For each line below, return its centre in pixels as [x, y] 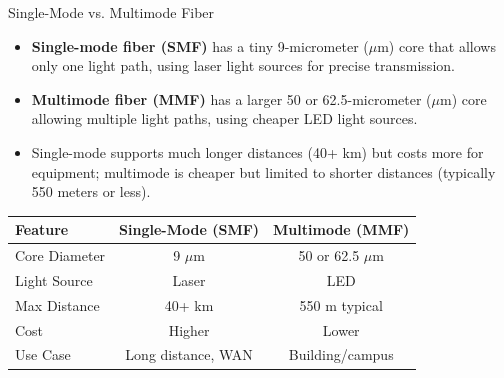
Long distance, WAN [189, 354]
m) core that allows [436, 45]
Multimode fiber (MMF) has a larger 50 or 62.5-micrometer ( [231, 98]
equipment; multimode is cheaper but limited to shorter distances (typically [263, 171]
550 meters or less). [91, 191]
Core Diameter [60, 255]
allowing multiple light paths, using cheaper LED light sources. [224, 118]
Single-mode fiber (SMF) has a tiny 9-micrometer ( [200, 45]
